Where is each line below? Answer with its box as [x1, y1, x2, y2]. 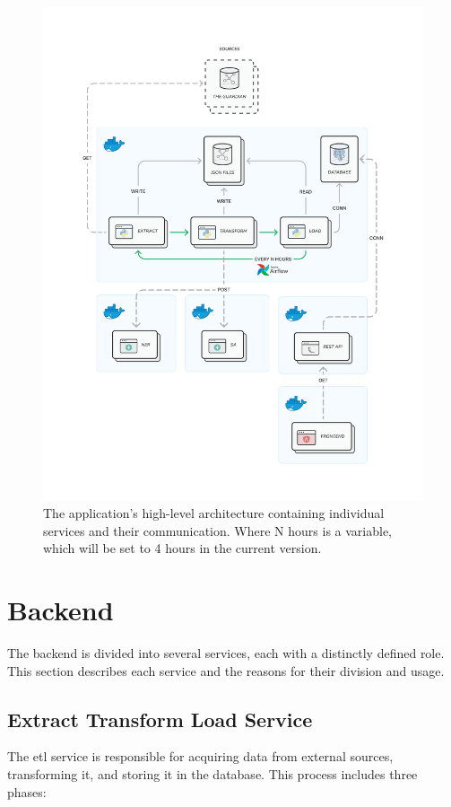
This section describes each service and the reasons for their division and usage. [7, 661, 445, 680]
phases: [7, 782, 47, 801]
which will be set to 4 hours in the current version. [43, 539, 322, 557]
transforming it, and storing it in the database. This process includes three [7, 765, 418, 784]
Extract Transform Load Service [7, 705, 313, 732]
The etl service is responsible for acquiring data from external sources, [7, 747, 394, 766]
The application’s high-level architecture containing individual [43, 504, 385, 522]
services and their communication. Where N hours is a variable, [43, 521, 392, 539]
